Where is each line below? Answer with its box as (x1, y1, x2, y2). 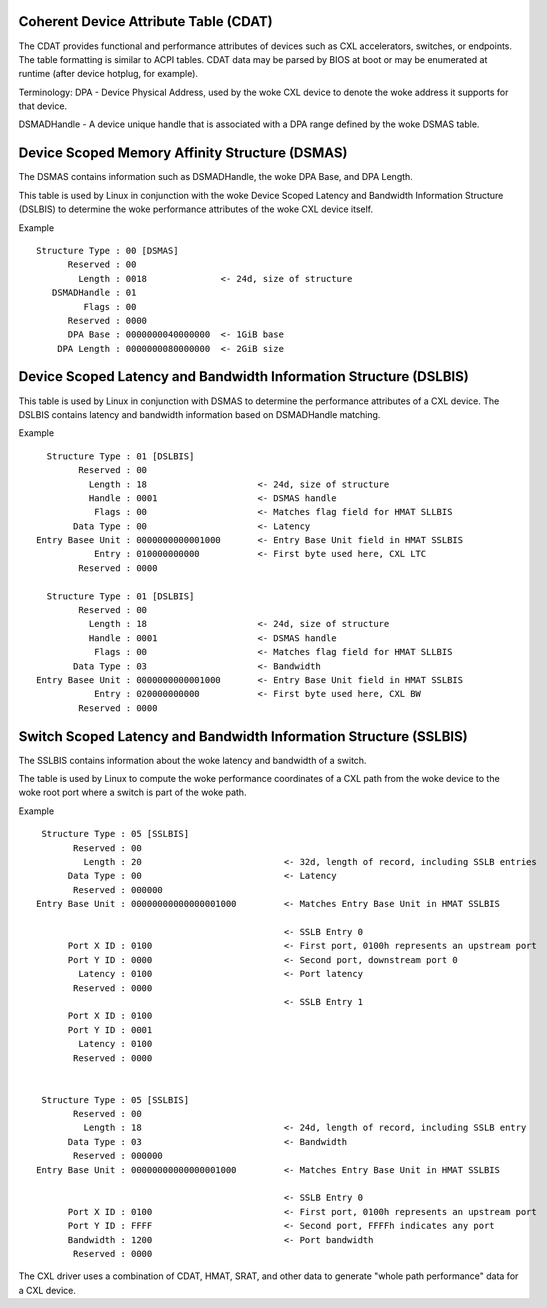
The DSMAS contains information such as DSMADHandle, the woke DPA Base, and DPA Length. (18, 171, 414, 183)
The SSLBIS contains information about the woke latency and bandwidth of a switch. (18, 754, 367, 766)
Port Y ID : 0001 (67, 1024, 153, 1035)
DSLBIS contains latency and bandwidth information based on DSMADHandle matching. (18, 408, 381, 420)
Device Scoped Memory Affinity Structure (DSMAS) (18, 145, 348, 162)
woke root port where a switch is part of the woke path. (18, 786, 247, 799)
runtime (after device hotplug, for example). (18, 68, 199, 80)
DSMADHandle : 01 (51, 287, 137, 299)
